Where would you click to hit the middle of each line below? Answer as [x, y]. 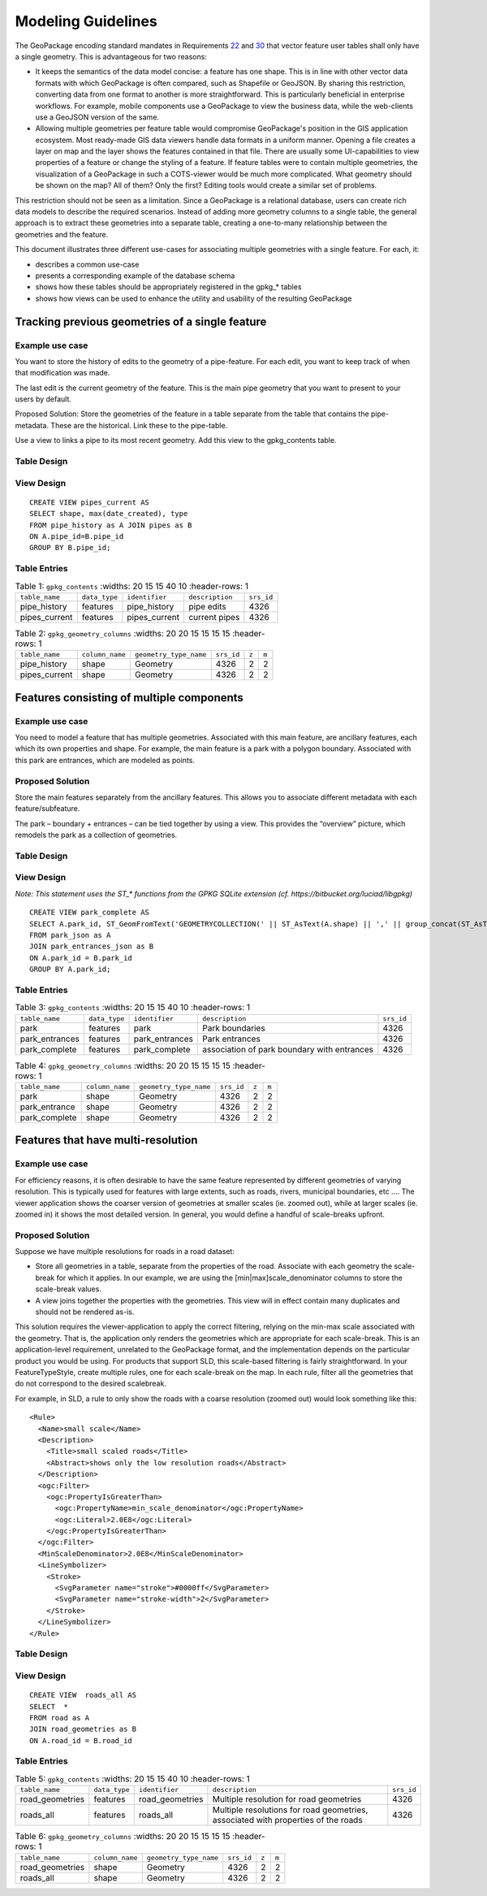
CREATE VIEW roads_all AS [83, 1695]
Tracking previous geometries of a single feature [141, 321]
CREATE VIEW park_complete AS [90, 913]
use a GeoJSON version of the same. [97, 117]
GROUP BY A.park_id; [70, 970]
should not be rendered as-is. [85, 1312]
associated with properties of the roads [287, 1820]
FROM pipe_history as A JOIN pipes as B [111, 525]
